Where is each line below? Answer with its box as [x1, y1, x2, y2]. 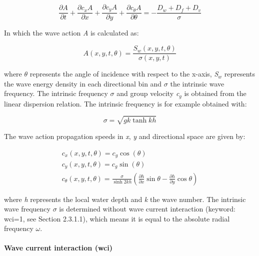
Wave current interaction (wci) [4, 242, 112, 253]
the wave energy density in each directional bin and [4, 78, 162, 88]
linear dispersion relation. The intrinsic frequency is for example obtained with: [4, 98, 247, 108]
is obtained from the [184, 88, 246, 98]
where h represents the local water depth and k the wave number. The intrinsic [4, 193, 246, 204]
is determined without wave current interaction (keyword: [59, 203, 235, 214]
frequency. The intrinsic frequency [4, 88, 108, 98]
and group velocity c [116, 88, 179, 98]
